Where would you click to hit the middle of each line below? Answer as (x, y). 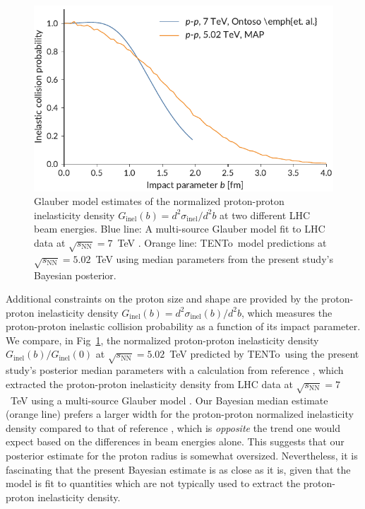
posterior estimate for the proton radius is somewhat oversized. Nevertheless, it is (182, 455)
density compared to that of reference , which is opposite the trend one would (173, 427)
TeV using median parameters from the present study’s (214, 258)
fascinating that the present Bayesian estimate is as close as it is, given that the (178, 469)
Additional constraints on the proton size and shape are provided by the (162, 299)
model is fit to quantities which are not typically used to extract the (153, 483)
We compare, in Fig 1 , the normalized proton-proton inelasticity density (162, 340)
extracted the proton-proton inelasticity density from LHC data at (149, 384)
